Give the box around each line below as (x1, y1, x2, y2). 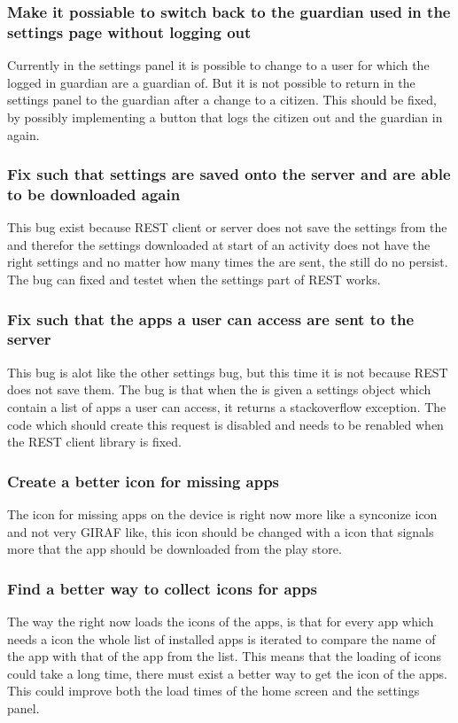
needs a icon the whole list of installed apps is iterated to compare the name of (7, 629, 436, 648)
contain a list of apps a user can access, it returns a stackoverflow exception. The (7, 397, 446, 416)
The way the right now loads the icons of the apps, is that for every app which (7, 611, 434, 630)
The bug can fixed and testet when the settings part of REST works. (7, 270, 381, 289)
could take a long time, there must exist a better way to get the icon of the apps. (7, 664, 447, 682)
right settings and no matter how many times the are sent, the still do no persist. (7, 253, 448, 271)
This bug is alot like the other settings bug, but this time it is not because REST (7, 362, 448, 381)
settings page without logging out (7, 20, 252, 43)
